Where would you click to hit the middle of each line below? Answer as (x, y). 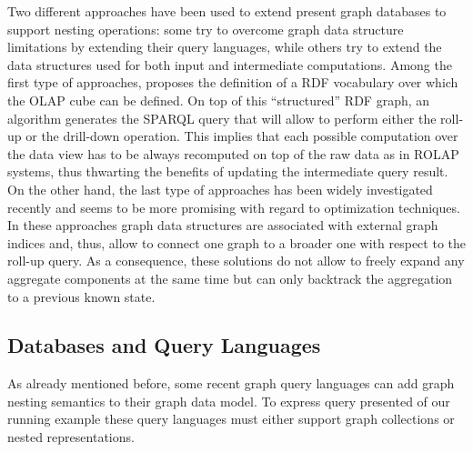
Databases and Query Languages (164, 345)
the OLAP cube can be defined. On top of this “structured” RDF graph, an (219, 100)
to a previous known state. (81, 296)
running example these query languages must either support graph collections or (231, 419)
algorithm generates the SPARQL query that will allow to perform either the (222, 118)
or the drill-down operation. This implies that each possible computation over (242, 136)
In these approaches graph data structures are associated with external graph (223, 225)
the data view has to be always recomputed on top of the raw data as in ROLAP (233, 153)
